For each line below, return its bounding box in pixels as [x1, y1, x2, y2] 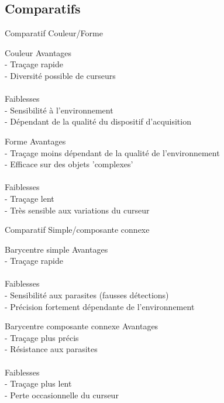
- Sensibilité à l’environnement [5, 104, 113, 116]
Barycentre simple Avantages [5, 243, 108, 255]
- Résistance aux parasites [5, 343, 98, 355]
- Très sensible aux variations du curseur [5, 204, 150, 216]
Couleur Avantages [5, 46, 72, 58]
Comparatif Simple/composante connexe [5, 223, 150, 236]
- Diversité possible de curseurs [5, 69, 116, 81]
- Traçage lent [5, 192, 54, 204]
